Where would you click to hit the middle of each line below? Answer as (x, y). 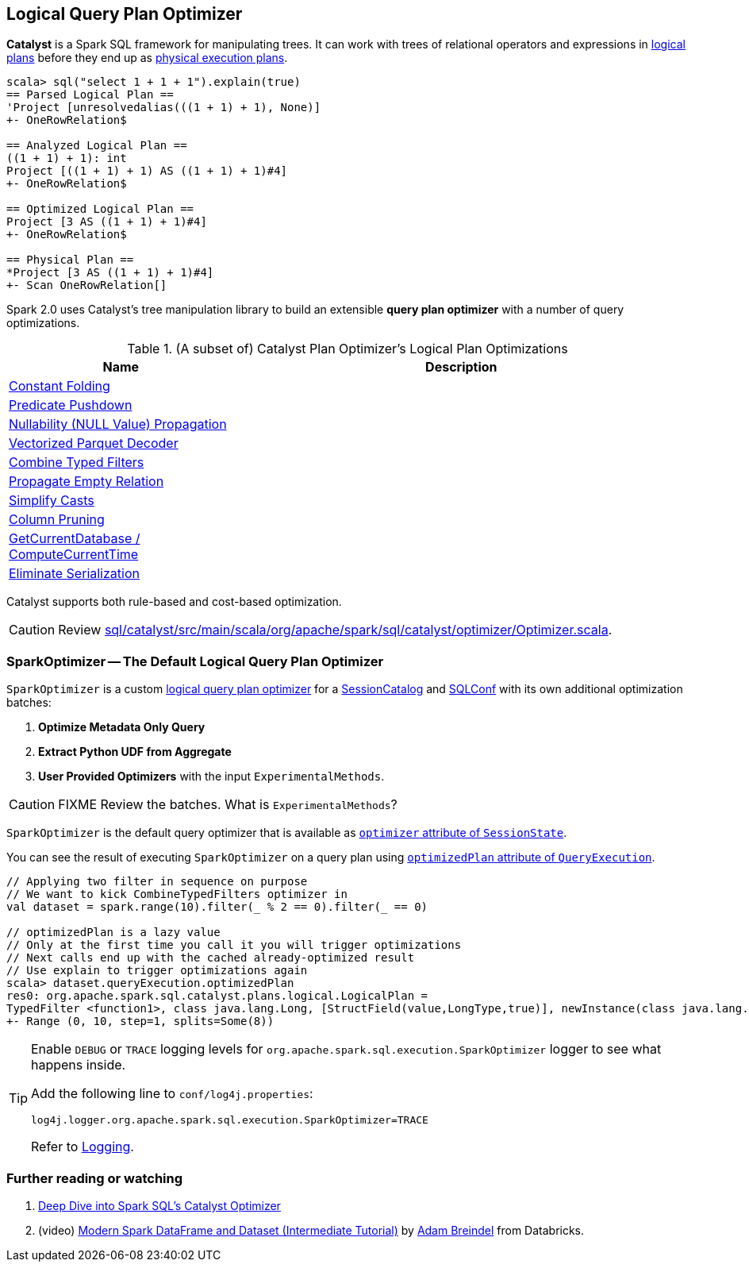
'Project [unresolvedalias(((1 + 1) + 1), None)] (164, 108)
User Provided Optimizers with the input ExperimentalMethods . (211, 777)
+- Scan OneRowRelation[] (87, 285)
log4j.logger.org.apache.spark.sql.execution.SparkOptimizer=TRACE (230, 1120)
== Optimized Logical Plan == (100, 209)
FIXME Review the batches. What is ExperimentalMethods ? (228, 805)
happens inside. (79, 1065)
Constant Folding (60, 386)
